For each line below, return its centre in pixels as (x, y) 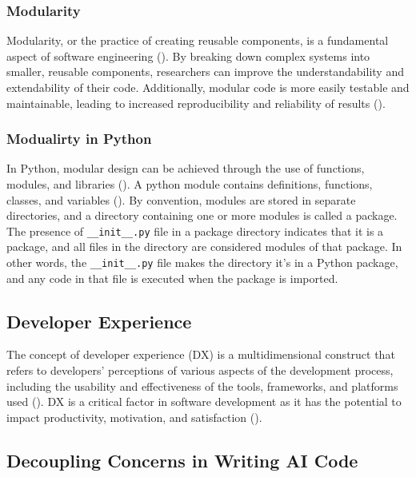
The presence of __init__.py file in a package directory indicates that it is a (195, 231)
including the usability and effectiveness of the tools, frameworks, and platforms (202, 386)
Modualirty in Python (79, 139)
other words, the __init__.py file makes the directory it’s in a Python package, (202, 262)
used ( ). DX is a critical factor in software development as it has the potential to (204, 401)
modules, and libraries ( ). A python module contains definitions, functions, (190, 184)
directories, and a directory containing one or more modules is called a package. (202, 215)
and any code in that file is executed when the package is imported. (172, 278)
